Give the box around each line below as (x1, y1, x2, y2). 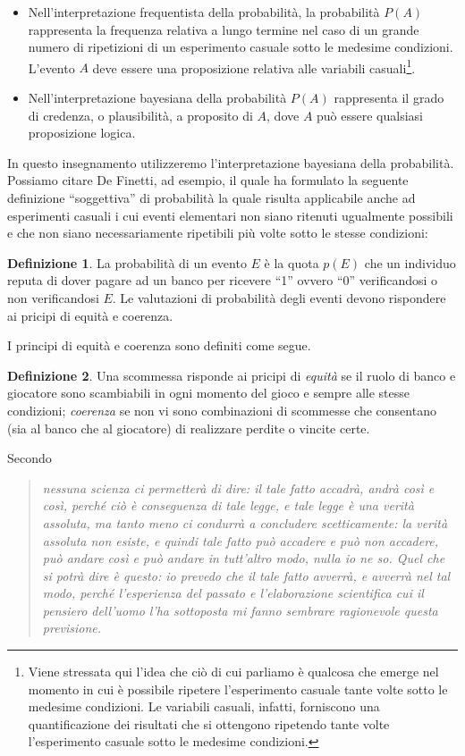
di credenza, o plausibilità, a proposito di (28, 105, 253, 124)
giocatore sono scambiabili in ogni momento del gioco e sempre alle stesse (7, 383, 410, 402)
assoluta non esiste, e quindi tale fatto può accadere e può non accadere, (42, 531, 439, 550)
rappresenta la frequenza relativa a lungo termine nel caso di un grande (28, 20, 419, 38)
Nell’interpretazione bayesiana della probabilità (28, 88, 287, 107)
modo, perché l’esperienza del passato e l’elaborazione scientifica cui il (42, 584, 424, 602)
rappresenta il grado (334, 88, 444, 107)
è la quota (264, 253, 319, 272)
